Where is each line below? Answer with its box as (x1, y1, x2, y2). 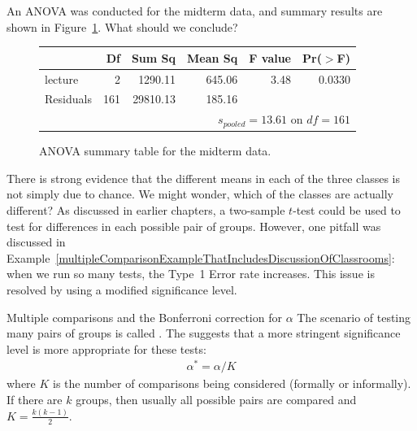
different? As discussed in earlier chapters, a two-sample (7, 201, 285, 218)
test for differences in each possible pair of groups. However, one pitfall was (7, 217, 381, 234)
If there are (7, 391, 63, 407)
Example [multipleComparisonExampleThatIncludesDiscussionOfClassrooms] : (7, 249, 395, 266)
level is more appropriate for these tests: (7, 340, 206, 357)
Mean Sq (187, 49, 238, 66)
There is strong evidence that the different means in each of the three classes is (7, 169, 400, 186)
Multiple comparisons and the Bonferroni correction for (7, 308, 282, 325)
